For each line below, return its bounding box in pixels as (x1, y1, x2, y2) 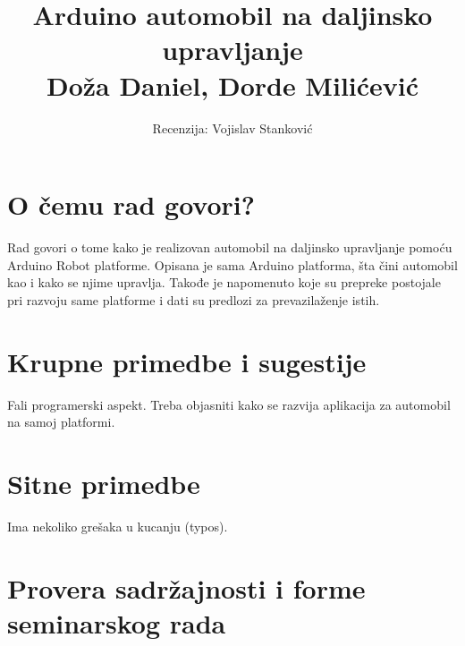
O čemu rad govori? (7, 186, 255, 223)
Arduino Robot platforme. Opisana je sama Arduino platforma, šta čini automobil (7, 255, 458, 274)
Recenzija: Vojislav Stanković (152, 118, 313, 137)
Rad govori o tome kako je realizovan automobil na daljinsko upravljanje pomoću (7, 238, 452, 257)
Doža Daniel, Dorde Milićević (46, 66, 419, 103)
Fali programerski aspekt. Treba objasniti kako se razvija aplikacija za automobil (7, 395, 451, 413)
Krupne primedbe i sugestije (7, 343, 367, 379)
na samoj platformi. (7, 412, 115, 431)
